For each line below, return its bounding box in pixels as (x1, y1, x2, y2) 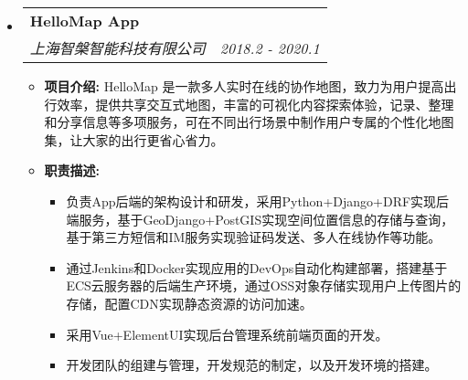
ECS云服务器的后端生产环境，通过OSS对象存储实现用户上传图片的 (66, 276, 462, 295)
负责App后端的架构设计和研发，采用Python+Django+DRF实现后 (66, 191, 450, 210)
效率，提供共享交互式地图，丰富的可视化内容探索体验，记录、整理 (57, 94, 454, 113)
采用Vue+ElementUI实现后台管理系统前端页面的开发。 (66, 324, 388, 343)
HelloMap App (29, 10, 140, 31)
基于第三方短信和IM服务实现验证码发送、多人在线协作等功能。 (66, 227, 441, 247)
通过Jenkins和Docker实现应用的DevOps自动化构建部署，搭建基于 (66, 258, 448, 277)
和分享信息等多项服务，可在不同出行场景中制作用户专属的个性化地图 (44, 112, 454, 132)
